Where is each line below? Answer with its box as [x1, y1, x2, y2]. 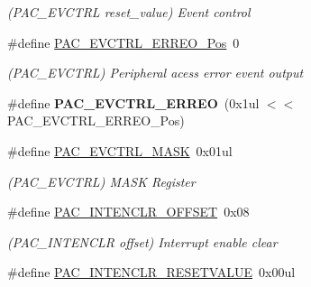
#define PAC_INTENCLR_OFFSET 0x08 [7, 202, 250, 221]
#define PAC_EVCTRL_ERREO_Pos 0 [7, 32, 240, 51]
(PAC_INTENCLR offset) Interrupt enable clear [7, 232, 278, 251]
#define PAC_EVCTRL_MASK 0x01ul [7, 141, 233, 160]
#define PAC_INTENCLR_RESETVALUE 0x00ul [7, 263, 296, 282]
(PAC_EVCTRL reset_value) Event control [7, 3, 251, 21]
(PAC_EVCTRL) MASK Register [7, 171, 196, 190]
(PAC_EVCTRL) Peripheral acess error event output [7, 63, 304, 82]
